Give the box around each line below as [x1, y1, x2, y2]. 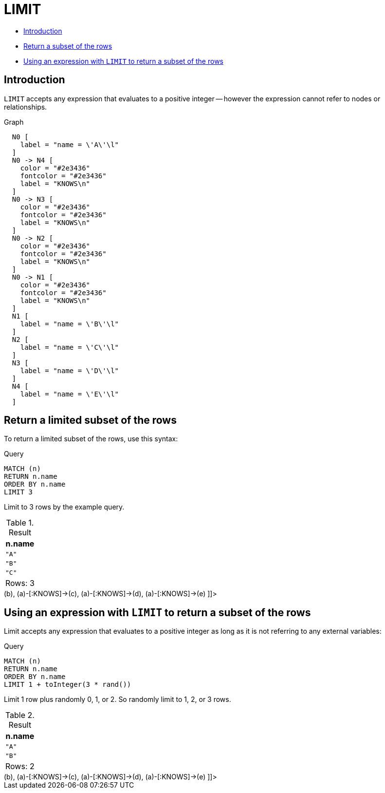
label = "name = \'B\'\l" [20, 320, 119, 328]
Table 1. [6, 518, 34, 528]
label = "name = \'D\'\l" [20, 366, 119, 375]
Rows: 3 [5, 578, 35, 588]
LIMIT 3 [4, 488, 33, 496]
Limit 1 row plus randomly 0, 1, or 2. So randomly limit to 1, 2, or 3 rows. [4, 695, 231, 704]
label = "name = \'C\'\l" [20, 343, 119, 351]
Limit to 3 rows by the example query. [4, 503, 125, 511]
